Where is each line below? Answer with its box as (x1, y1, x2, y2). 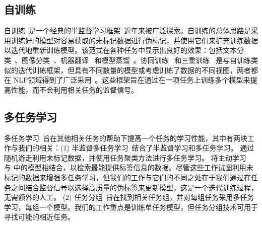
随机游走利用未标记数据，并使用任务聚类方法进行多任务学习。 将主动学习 (4, 152, 246, 163)
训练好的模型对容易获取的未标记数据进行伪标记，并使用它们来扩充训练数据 (11, 35, 258, 45)
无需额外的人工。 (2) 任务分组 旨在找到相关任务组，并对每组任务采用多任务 (4, 192, 254, 202)
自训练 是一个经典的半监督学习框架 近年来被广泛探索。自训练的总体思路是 (4, 25, 251, 36)
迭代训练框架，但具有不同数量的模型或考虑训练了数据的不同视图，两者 (18, 64, 251, 75)
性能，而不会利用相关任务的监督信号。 (11, 84, 138, 95)
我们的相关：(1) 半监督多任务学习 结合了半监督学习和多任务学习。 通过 (18, 142, 254, 153)
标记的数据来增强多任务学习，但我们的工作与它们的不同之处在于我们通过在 (4, 172, 251, 182)
